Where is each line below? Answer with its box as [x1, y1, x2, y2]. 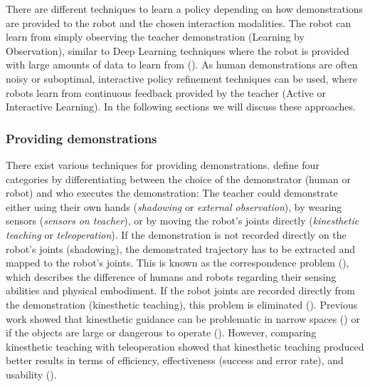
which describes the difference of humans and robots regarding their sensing [6, 269, 337, 284]
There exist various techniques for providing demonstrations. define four [6, 157, 319, 172]
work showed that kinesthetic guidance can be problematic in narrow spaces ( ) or [6, 311, 360, 326]
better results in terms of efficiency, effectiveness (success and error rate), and [6, 353, 344, 368]
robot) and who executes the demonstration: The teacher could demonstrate [6, 185, 338, 200]
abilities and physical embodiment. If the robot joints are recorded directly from [6, 283, 355, 298]
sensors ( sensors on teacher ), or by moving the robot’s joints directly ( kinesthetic [6, 213, 359, 228]
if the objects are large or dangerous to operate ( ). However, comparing [6, 325, 317, 340]
